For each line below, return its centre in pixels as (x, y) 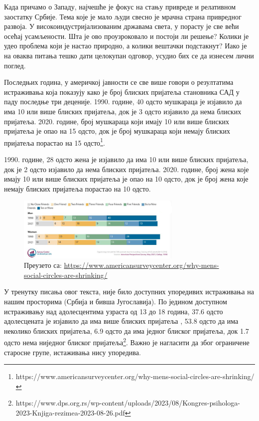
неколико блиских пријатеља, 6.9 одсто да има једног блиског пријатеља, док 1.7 (127, 330)
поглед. (15, 65)
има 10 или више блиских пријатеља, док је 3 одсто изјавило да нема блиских (123, 111)
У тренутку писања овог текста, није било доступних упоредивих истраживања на (129, 292)
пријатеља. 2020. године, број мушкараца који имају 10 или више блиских (117, 121)
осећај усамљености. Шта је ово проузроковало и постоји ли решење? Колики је (127, 36)
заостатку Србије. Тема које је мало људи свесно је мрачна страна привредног (123, 16)
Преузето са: (43, 265)
